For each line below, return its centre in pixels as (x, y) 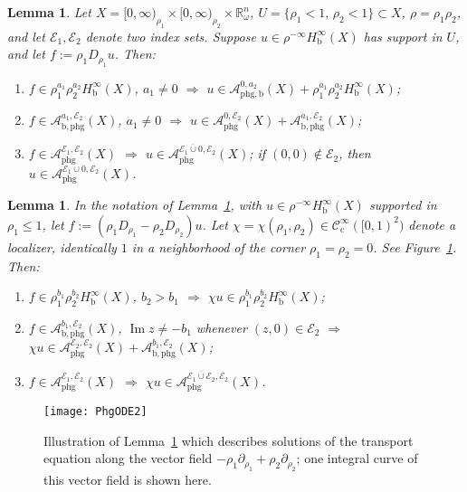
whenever (221, 327)
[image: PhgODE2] (95, 412)
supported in (403, 205)
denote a (432, 224)
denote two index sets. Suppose (171, 36)
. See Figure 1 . (415, 246)
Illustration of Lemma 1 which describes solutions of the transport (229, 440)
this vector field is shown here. (128, 479)
